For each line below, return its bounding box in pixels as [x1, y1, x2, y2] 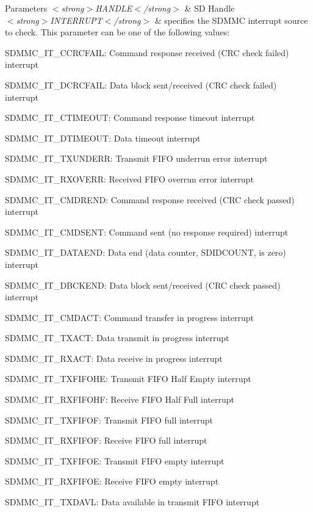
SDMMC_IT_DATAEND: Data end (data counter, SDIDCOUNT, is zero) [5, 246, 286, 259]
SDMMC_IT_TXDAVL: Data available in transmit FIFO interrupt [5, 496, 260, 508]
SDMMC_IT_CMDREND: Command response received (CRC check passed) [5, 193, 295, 206]
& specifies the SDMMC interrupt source [154, 13, 308, 26]
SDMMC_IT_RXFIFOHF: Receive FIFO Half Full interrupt [5, 393, 234, 406]
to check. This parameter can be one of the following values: [5, 26, 230, 38]
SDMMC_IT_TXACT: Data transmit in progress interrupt [5, 331, 229, 344]
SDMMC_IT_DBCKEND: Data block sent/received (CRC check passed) [5, 278, 281, 291]
